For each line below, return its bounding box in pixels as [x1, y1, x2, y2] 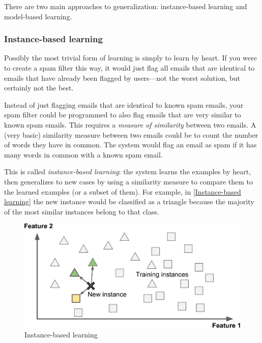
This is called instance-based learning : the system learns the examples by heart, [4, 166, 251, 177]
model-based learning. [4, 11, 72, 21]
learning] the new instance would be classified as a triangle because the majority [4, 196, 254, 207]
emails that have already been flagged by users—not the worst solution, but [4, 72, 241, 83]
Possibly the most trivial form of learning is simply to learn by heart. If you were [4, 52, 257, 63]
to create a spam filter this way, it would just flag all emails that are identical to [4, 63, 255, 73]
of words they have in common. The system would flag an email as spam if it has [4, 139, 257, 150]
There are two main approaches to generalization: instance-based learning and [4, 1, 247, 11]
